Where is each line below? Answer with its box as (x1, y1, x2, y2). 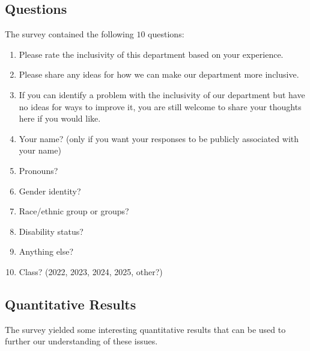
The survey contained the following (5, 28, 134, 40)
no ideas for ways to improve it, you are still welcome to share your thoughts (19, 100, 302, 113)
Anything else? (19, 245, 74, 258)
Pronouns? (19, 164, 58, 176)
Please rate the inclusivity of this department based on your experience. (19, 48, 284, 60)
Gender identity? (19, 184, 81, 197)
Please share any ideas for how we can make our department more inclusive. (19, 68, 299, 81)
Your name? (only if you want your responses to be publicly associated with (19, 132, 299, 144)
